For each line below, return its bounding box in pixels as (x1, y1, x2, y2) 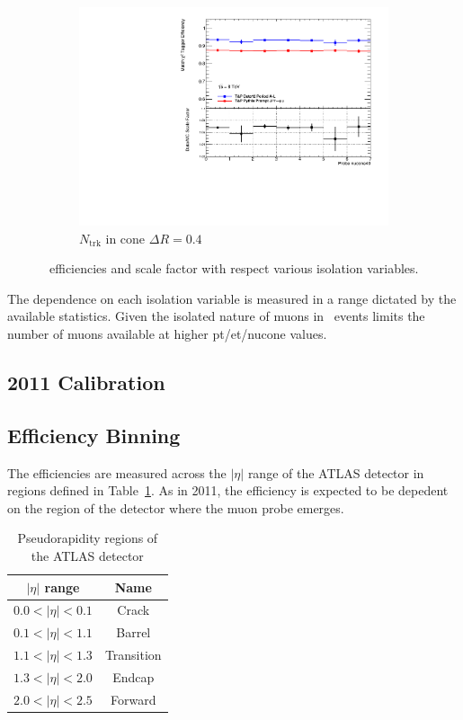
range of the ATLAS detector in (247, 463, 424, 482)
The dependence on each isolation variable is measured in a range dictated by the (7, 289, 457, 307)
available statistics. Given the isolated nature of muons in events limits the (7, 307, 425, 325)
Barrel (116, 623, 151, 642)
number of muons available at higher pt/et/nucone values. (7, 324, 327, 343)
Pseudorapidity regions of (17, 529, 158, 547)
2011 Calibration (7, 369, 165, 396)
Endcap (112, 668, 155, 686)
